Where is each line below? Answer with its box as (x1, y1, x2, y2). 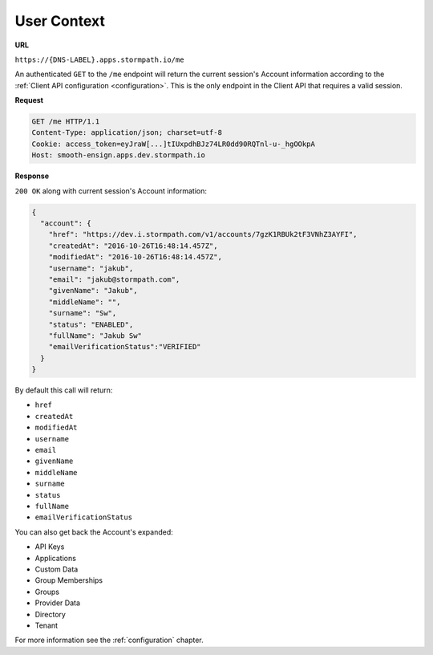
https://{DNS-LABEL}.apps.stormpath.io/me (14, 55, 184, 64)
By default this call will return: (14, 385, 113, 395)
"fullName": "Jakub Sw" (48, 331, 142, 340)
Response (14, 171, 50, 181)
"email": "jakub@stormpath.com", (48, 275, 180, 284)
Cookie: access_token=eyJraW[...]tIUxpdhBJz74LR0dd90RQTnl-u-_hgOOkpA (31, 139, 316, 148)
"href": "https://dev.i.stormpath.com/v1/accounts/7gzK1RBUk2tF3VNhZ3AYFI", (48, 230, 358, 239)
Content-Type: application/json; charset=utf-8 (31, 128, 222, 137)
